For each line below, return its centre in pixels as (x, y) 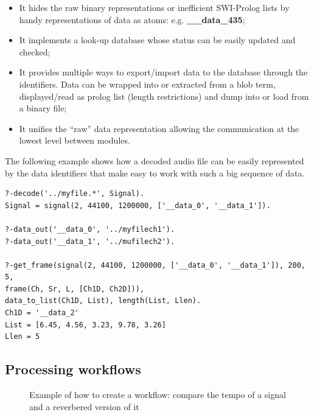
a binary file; (43, 108)
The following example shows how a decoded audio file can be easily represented (155, 160)
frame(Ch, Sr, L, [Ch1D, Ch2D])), (75, 289)
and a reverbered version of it (84, 406)
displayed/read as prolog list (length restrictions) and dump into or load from (164, 96)
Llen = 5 (23, 337)
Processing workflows (73, 369)
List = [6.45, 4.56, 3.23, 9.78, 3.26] (85, 325)
